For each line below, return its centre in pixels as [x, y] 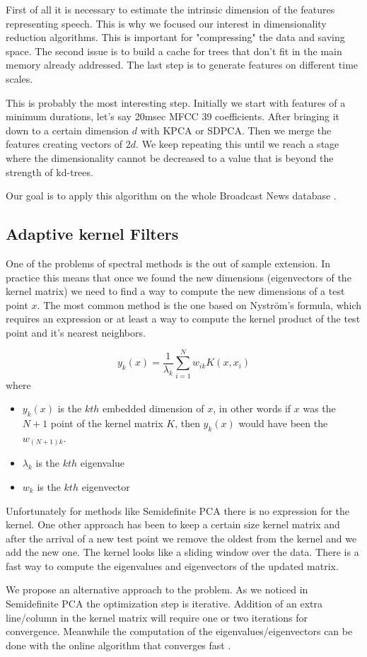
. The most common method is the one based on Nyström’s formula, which [199, 304]
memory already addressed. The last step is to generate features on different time [182, 65]
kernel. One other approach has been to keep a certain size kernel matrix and [173, 524]
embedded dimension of [153, 408]
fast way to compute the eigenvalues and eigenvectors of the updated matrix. [172, 565]
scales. [19, 78]
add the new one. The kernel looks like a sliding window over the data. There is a [182, 552]
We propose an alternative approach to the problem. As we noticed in [157, 589]
